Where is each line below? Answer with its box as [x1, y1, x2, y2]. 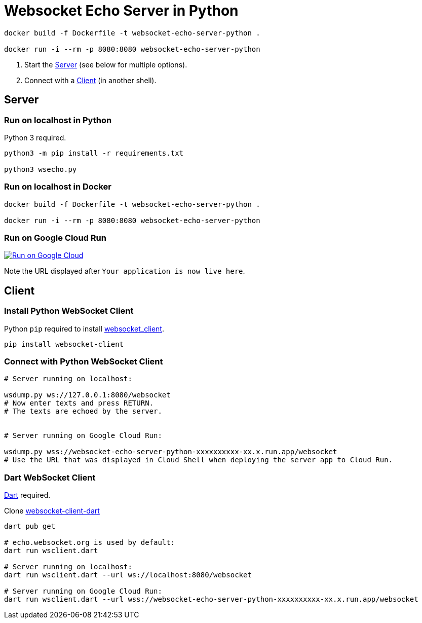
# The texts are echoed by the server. [4, 407, 162, 416]
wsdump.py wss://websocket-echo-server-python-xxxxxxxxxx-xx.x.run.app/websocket [4, 448, 337, 456]
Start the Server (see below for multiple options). [24, 60, 187, 69]
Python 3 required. [4, 133, 66, 142]
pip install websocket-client [4, 340, 124, 348]
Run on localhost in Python [4, 115, 112, 125]
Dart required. [4, 491, 51, 500]
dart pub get [4, 522, 56, 531]
